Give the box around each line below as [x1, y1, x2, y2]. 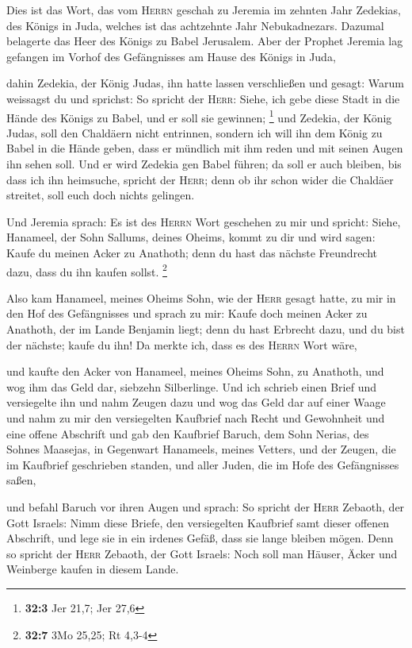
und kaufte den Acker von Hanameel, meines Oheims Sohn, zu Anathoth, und [6, 363, 384, 380]
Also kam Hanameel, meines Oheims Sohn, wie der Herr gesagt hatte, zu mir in [6, 289, 396, 306]
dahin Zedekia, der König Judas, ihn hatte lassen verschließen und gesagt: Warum [6, 75, 404, 91]
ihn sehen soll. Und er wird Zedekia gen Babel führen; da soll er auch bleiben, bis [6, 156, 402, 172]
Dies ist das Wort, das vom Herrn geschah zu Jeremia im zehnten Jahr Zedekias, [6, 2, 401, 17]
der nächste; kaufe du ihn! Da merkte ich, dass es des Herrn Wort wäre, [6, 336, 357, 353]
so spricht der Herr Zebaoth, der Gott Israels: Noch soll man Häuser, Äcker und [6, 545, 398, 561]
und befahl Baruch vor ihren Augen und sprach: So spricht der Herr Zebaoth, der [6, 498, 405, 515]
